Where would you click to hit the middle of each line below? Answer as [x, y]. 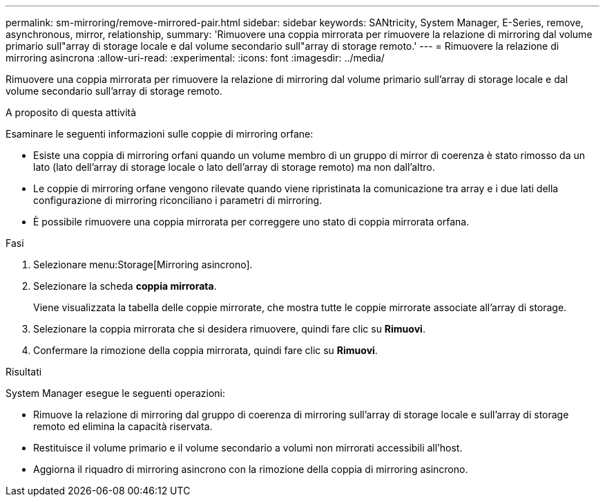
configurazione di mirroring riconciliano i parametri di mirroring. [178, 200]
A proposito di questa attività [71, 112]
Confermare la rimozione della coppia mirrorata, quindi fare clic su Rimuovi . [205, 350]
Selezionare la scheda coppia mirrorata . [125, 286]
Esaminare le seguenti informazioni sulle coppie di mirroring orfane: [160, 134]
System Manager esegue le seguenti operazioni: [116, 393]
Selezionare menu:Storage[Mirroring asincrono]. [143, 264]
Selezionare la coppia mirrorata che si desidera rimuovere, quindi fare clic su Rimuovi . [229, 329]
